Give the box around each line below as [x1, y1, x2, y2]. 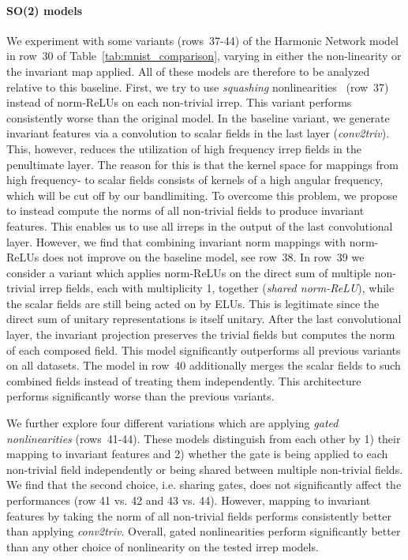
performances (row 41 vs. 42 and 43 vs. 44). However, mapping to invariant [6, 492, 371, 509]
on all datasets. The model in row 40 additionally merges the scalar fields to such [6, 357, 401, 374]
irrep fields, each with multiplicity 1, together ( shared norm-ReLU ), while [39, 280, 395, 296]
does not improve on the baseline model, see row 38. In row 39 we [42, 249, 365, 265]
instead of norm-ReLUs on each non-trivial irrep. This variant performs [6, 94, 352, 111]
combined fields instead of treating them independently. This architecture [6, 372, 361, 389]
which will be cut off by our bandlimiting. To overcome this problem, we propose [6, 186, 398, 203]
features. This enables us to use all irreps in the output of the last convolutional [6, 217, 393, 234]
